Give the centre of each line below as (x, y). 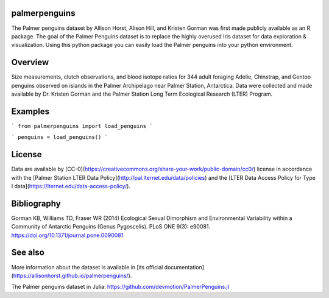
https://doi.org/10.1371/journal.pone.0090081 (67, 235)
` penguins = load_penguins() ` (59, 137)
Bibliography (36, 203)
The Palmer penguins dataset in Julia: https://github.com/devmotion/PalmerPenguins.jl (120, 287)
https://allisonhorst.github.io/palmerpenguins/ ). (73, 275)
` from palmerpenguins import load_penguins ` (82, 126)
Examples (30, 111)
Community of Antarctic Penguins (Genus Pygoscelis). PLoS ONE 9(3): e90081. (111, 227)
